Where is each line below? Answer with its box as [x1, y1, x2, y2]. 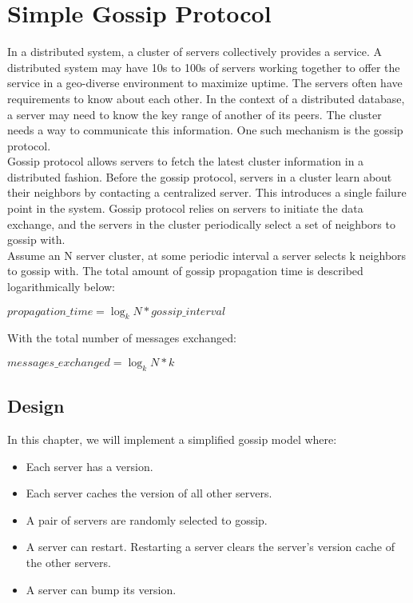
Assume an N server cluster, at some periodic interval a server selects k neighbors [7, 246, 407, 263]
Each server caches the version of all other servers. [26, 485, 272, 501]
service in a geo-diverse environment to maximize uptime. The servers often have [7, 74, 403, 91]
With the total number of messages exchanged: [7, 329, 236, 346]
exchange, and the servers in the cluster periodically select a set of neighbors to [7, 215, 395, 232]
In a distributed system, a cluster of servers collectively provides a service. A [7, 43, 383, 60]
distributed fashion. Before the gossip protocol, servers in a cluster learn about [7, 168, 392, 185]
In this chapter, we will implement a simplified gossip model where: [7, 431, 337, 448]
